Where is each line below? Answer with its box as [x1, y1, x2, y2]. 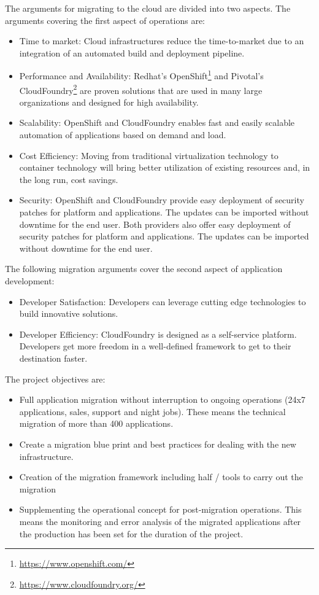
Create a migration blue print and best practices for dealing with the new [19, 437, 296, 450]
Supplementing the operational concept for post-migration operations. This [19, 503, 302, 516]
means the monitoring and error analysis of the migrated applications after [19, 515, 301, 527]
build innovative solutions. [19, 307, 118, 320]
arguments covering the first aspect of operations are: [5, 14, 205, 26]
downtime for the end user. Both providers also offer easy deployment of [19, 217, 291, 230]
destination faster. [19, 351, 88, 364]
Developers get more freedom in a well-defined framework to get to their [19, 340, 291, 352]
